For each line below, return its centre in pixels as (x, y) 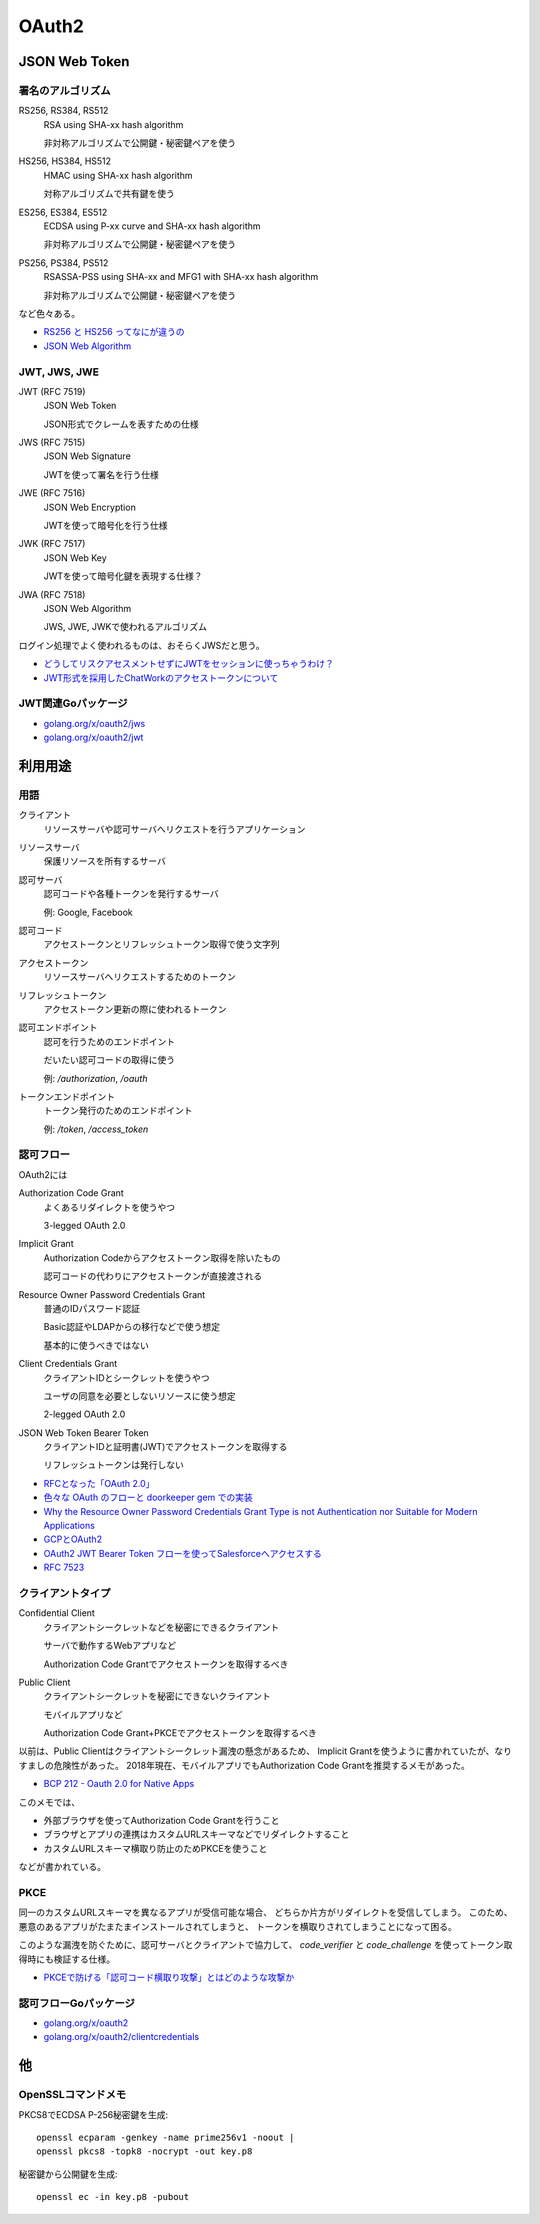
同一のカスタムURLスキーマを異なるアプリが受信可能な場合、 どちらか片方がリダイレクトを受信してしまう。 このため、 (265, 1912)
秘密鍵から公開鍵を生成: (68, 2174)
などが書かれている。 (62, 1867)
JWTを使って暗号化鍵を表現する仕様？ (123, 576)
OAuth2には (43, 1174)
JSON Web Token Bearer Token (83, 1432)
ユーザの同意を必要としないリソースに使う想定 (140, 1396)
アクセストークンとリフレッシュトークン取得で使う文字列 (161, 944)
